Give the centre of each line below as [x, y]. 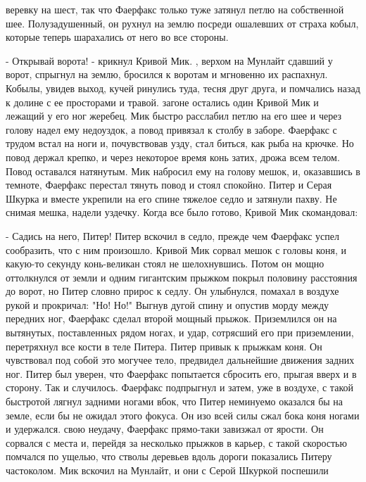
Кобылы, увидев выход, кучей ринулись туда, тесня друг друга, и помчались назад [183, 88]
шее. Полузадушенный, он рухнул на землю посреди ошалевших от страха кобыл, [182, 23]
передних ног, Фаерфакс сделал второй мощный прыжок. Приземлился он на [171, 318]
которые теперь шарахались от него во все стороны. [117, 37]
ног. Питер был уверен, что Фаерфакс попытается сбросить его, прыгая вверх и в [181, 373]
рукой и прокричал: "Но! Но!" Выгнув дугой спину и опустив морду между [168, 304]
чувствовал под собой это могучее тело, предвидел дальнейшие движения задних [180, 360]
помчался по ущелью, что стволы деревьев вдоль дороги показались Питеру [169, 456]
